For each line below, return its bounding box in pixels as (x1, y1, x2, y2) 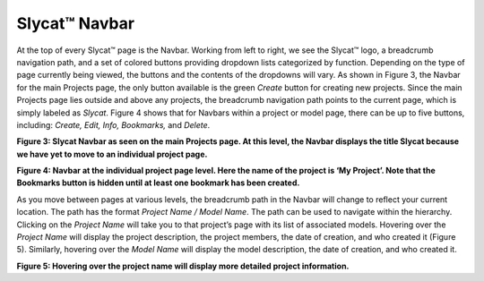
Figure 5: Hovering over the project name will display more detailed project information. (16, 260, 350, 271)
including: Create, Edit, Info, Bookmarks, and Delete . (16, 119, 211, 130)
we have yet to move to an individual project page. (16, 149, 208, 159)
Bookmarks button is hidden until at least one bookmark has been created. (16, 177, 300, 188)
